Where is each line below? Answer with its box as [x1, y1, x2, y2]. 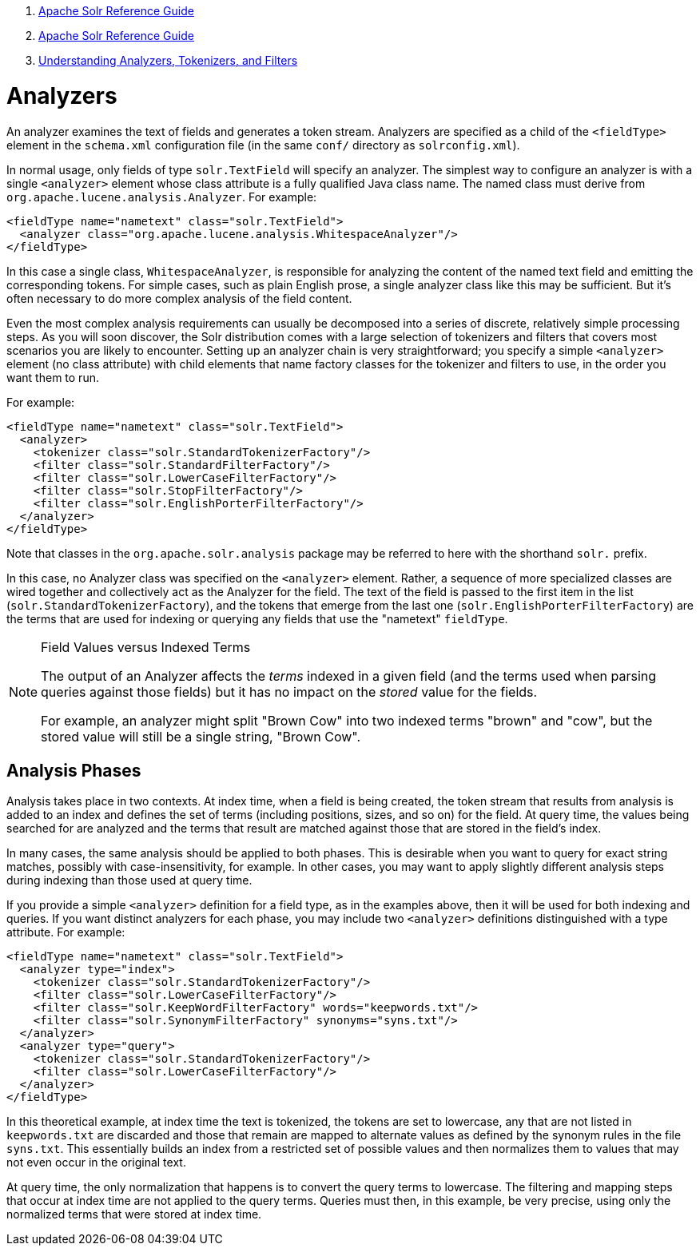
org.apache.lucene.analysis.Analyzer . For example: [6, 189, 317, 204]
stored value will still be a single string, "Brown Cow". [41, 728, 361, 745]
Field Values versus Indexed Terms [41, 638, 251, 655]
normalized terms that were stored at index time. [6, 1207, 262, 1222]
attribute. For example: [6, 925, 125, 940]
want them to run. [6, 370, 99, 384]
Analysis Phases [6, 760, 141, 781]
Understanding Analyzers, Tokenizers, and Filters [38, 54, 298, 67]
